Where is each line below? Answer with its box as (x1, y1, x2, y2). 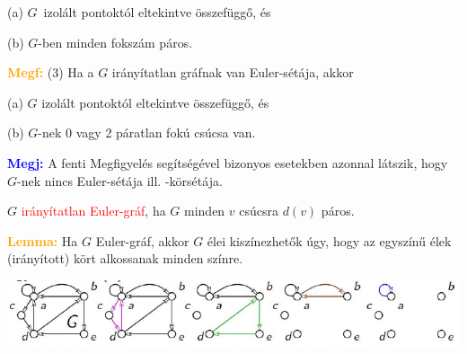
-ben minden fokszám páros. (38, 32, 193, 51)
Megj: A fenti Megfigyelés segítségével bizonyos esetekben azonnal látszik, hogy (7, 153, 448, 172)
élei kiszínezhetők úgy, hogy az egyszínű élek (207, 231, 452, 250)
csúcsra (239, 201, 278, 220)
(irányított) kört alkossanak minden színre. (7, 249, 243, 268)
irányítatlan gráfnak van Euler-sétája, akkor (111, 63, 354, 82)
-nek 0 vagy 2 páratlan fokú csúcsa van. (38, 123, 256, 142)
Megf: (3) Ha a (7, 63, 94, 82)
